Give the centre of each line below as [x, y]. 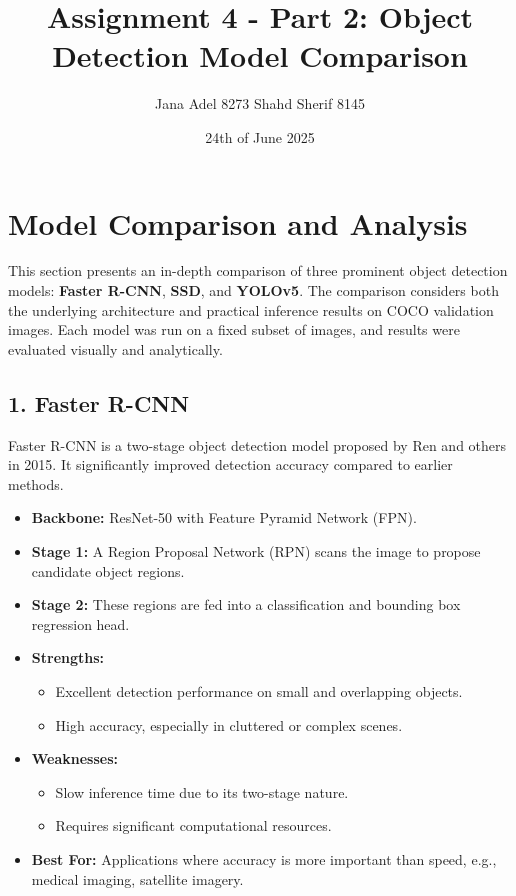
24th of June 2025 [260, 136]
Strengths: [68, 657]
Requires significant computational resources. [193, 825]
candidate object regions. [108, 570]
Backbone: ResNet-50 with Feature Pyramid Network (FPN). [224, 517]
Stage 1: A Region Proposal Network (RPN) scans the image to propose [256, 550]
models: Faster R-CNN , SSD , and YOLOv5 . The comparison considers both [253, 290]
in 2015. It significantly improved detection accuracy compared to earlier [230, 464]
